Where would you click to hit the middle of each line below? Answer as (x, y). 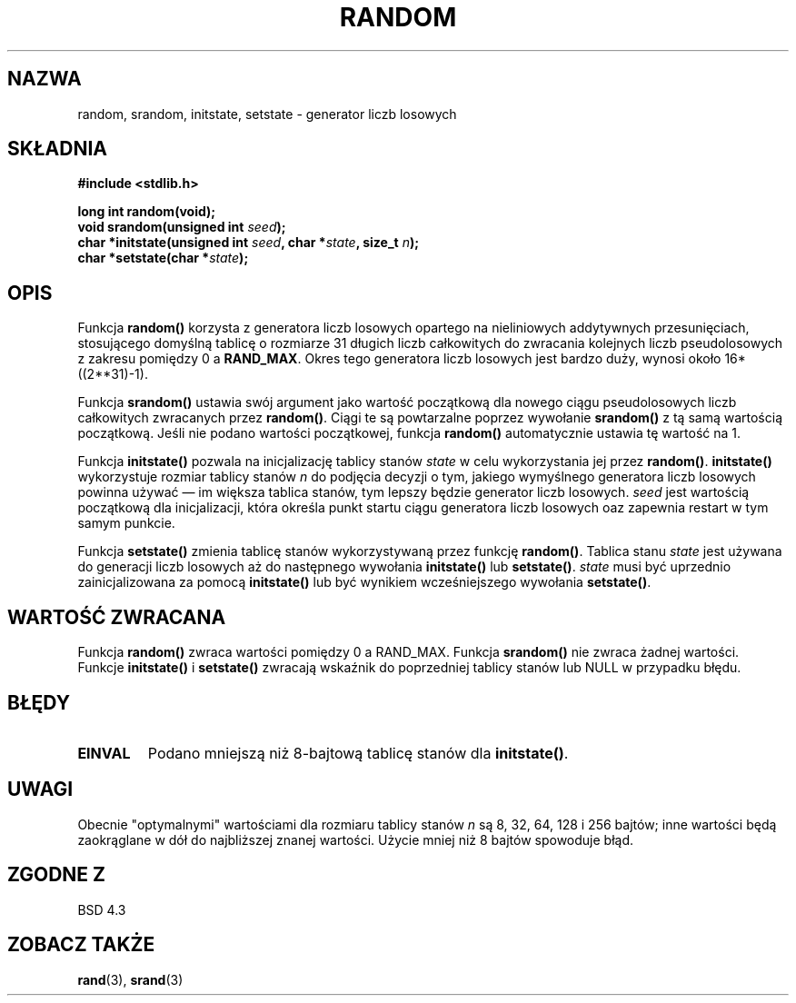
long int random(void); (147, 212)
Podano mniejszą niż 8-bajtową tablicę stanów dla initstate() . (358, 753)
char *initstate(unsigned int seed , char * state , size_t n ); (249, 243)
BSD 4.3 (102, 909)
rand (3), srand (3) (130, 979)
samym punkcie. (126, 523)
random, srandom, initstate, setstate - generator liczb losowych (267, 114)
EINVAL (104, 753)
